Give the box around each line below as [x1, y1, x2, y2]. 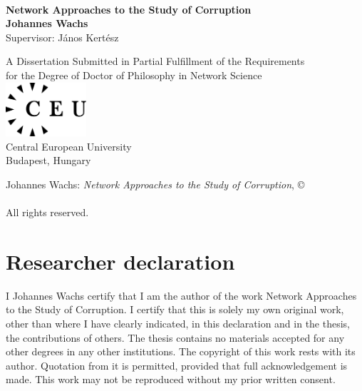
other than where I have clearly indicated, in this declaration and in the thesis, [6, 316, 351, 331]
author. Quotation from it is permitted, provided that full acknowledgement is [6, 357, 348, 372]
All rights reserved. [6, 205, 89, 220]
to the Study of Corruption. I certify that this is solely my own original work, [6, 302, 344, 317]
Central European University [6, 138, 132, 153]
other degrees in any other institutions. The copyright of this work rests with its [6, 344, 356, 359]
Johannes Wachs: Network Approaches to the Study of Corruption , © [6, 176, 305, 191]
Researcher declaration [6, 246, 235, 275]
